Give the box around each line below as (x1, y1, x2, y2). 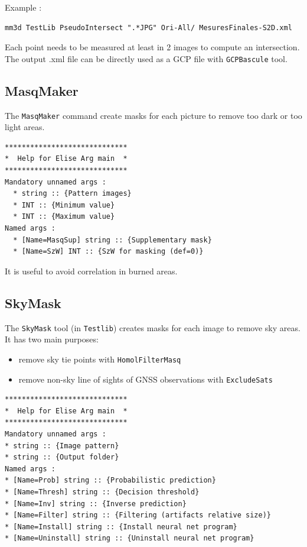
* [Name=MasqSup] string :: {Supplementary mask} (13, 235, 212, 244)
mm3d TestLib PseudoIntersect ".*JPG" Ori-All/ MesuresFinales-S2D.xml (5, 23, 292, 32)
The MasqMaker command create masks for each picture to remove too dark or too (5, 109, 302, 121)
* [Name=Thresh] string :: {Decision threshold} (5, 487, 200, 496)
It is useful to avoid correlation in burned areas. (5, 264, 178, 277)
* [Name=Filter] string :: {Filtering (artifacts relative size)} (5, 511, 272, 520)
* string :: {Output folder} (5, 453, 119, 462)
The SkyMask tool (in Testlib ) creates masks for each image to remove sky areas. (5, 321, 301, 334)
